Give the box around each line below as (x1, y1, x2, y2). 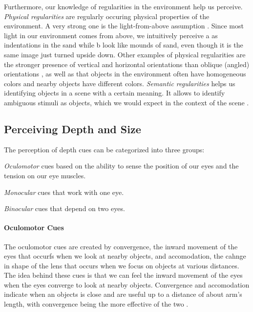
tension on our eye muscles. (4, 170, 86, 180)
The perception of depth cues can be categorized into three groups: (4, 144, 205, 154)
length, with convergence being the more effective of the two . (4, 299, 189, 309)
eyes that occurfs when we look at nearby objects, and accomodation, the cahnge (4, 251, 246, 261)
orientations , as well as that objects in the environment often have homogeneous (4, 69, 246, 79)
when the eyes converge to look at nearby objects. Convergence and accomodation (4, 279, 250, 289)
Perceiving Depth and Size (4, 121, 141, 136)
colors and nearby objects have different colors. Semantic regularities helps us (4, 78, 235, 88)
